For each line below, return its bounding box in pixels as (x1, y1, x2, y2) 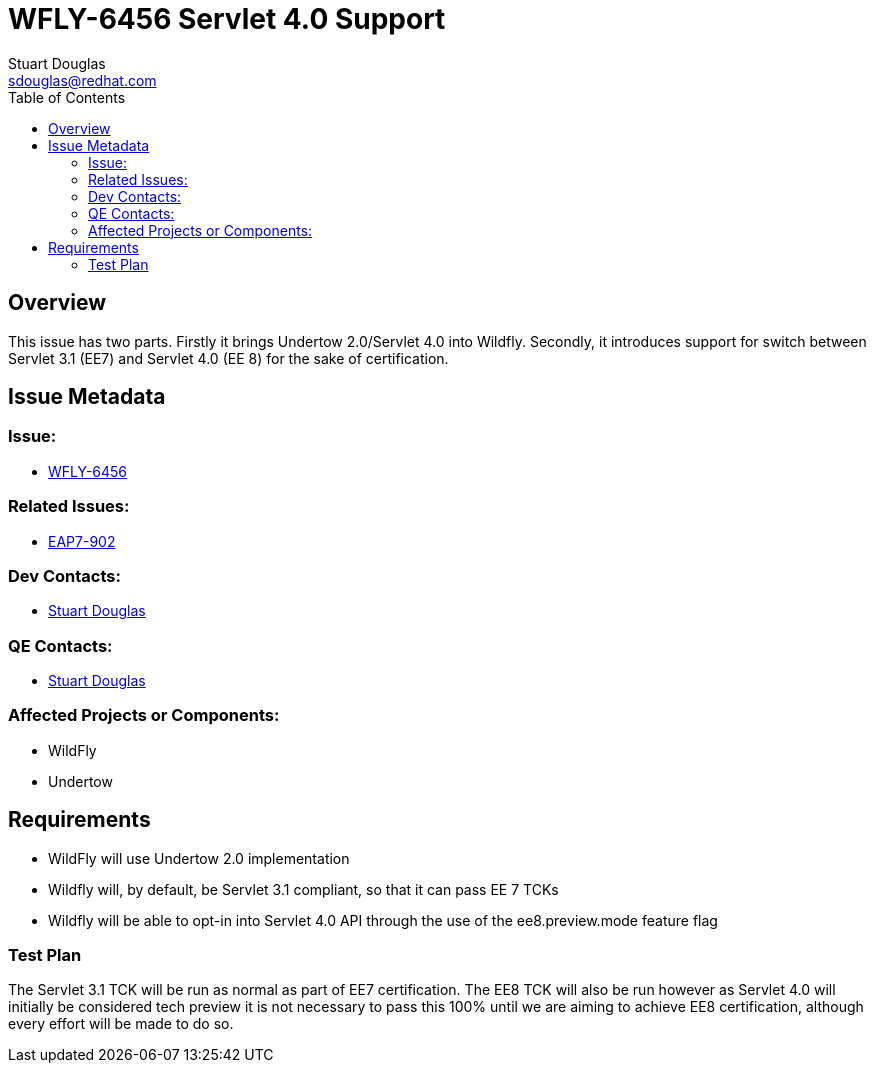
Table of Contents (8, 88, 126, 106)
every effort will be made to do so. (8, 1015, 234, 1033)
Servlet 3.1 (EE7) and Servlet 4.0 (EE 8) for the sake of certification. (8, 349, 449, 367)
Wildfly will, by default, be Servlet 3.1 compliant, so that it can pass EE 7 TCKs (48, 880, 559, 898)
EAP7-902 (48, 532, 116, 550)
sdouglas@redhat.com (8, 71, 157, 89)
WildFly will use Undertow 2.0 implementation (48, 849, 350, 867)
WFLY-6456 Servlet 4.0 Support (8, 2, 446, 36)
